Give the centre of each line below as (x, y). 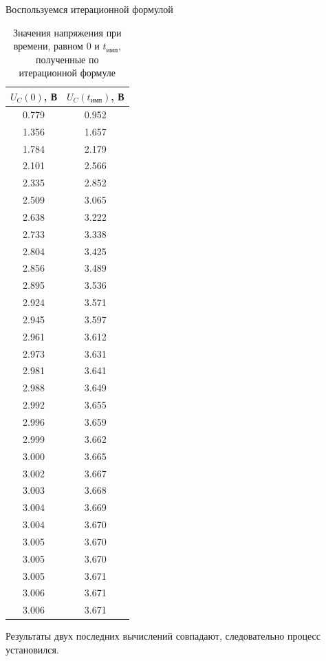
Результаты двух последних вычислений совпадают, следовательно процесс (163, 636)
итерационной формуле (67, 73)
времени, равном (48, 46)
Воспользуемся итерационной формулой (89, 9)
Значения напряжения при (67, 32)
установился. (32, 649)
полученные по (67, 59)
